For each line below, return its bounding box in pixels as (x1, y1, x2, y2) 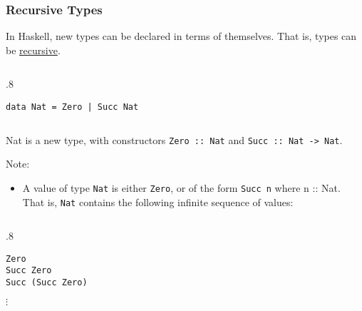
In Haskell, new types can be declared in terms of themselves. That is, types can (6, 29, 357, 44)
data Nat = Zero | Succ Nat (6, 102, 139, 112)
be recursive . (6, 42, 61, 57)
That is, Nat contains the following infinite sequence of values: (22, 194, 294, 209)
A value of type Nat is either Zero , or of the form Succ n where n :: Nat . (22, 180, 341, 195)
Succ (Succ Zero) (6, 277, 88, 288)
